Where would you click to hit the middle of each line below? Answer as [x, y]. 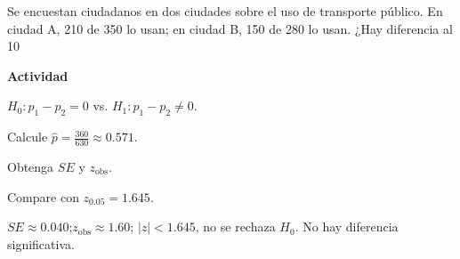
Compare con [43, 196]
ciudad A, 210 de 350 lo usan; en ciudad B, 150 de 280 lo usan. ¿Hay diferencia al [230, 28]
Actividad [38, 75]
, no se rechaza [235, 227]
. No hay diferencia [347, 227]
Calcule [28, 137]
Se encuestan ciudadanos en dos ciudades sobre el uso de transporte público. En [225, 11]
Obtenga [31, 166]
